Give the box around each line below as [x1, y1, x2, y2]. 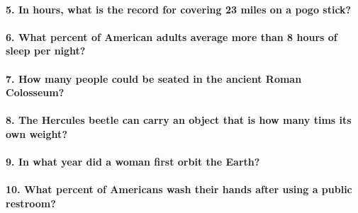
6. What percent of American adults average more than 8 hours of [6, 29, 337, 44]
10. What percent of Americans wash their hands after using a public [6, 182, 352, 197]
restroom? [6, 195, 56, 210]
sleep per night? [6, 43, 86, 58]
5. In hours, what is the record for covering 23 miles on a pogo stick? [6, 1, 352, 16]
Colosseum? [6, 85, 65, 100]
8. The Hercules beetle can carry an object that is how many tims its [6, 113, 352, 127]
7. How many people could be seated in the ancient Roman [6, 71, 302, 86]
